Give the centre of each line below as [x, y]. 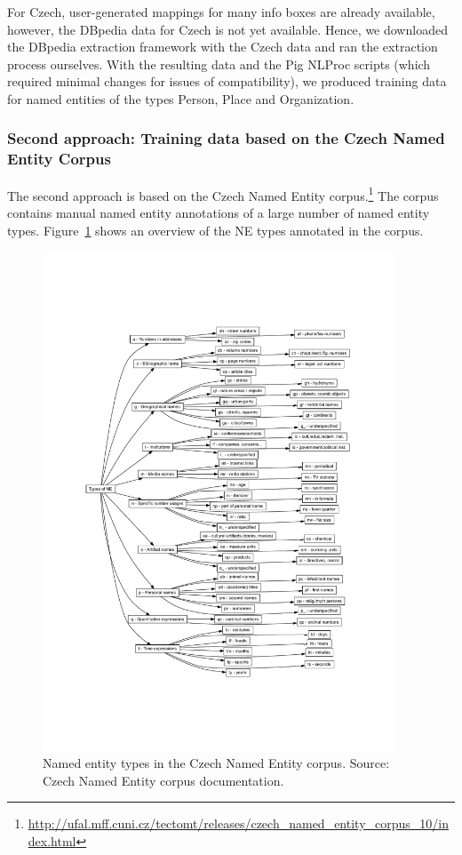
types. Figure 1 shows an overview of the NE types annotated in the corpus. [215, 230]
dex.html [52, 841]
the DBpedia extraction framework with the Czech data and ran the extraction [223, 47]
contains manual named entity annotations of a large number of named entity [219, 212]
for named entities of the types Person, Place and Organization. [181, 98]
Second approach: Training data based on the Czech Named [226, 138]
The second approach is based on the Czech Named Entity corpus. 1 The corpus [223, 194]
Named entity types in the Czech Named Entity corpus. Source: [216, 763]
